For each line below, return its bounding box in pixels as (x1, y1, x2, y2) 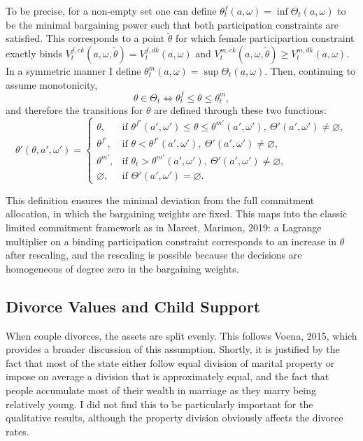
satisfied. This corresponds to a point (6, 31, 165, 45)
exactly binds (6, 46, 62, 60)
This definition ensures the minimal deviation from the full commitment (6, 192, 315, 207)
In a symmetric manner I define (6, 64, 141, 78)
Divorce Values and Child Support (6, 295, 261, 317)
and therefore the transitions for (6, 103, 143, 117)
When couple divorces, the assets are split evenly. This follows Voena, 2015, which (6, 328, 357, 342)
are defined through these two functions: (154, 103, 327, 117)
